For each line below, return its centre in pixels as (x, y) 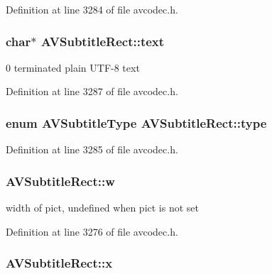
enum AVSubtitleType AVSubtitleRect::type (136, 122)
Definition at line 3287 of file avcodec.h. (92, 91)
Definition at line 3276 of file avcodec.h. (92, 231)
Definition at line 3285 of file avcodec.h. (92, 149)
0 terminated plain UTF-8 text (73, 67)
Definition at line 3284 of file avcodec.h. (92, 9)
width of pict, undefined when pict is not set (103, 208)
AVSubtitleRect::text (103, 41)
